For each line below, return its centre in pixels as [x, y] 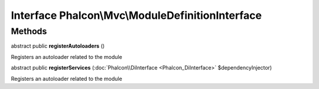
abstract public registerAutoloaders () [58, 46]
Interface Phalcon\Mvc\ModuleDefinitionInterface [136, 15]
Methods [29, 31]
